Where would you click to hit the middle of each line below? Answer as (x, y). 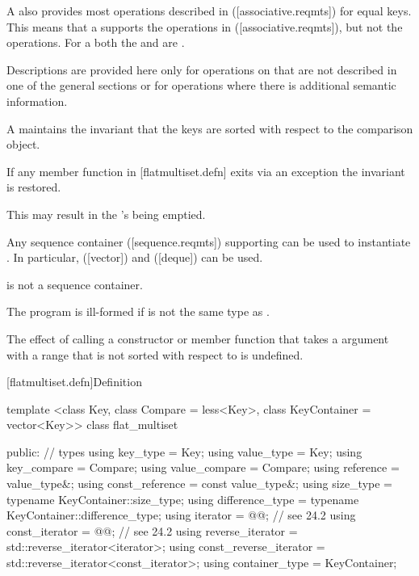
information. (37, 101)
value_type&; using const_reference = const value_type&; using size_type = (199, 484)
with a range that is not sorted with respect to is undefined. (155, 354)
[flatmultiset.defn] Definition (74, 382)
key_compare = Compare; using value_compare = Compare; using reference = (203, 467)
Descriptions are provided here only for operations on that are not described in (202, 69)
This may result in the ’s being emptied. (106, 214)
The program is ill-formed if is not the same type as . (138, 311)
